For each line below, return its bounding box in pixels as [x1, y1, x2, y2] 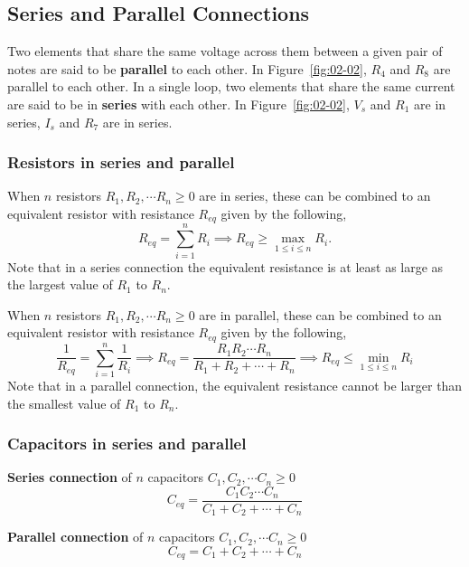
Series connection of [7, 468, 132, 487]
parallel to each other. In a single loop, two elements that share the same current [7, 77, 455, 96]
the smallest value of [7, 393, 121, 412]
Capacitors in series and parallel [7, 432, 247, 455]
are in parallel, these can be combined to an [199, 305, 442, 324]
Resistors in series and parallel [7, 151, 235, 174]
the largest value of [7, 275, 113, 294]
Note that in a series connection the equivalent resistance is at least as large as [7, 257, 444, 276]
